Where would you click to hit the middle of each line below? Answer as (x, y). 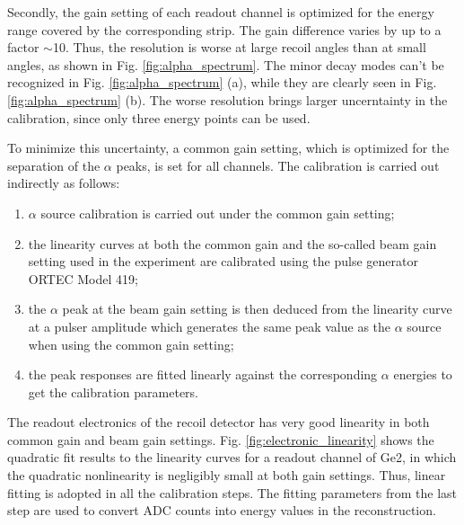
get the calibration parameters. (113, 392)
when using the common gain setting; (131, 344)
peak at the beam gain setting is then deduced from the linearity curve (257, 309)
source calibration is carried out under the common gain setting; (218, 213)
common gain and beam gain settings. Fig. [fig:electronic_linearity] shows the (221, 439)
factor (23, 47)
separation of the (54, 165)
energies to (423, 374)
